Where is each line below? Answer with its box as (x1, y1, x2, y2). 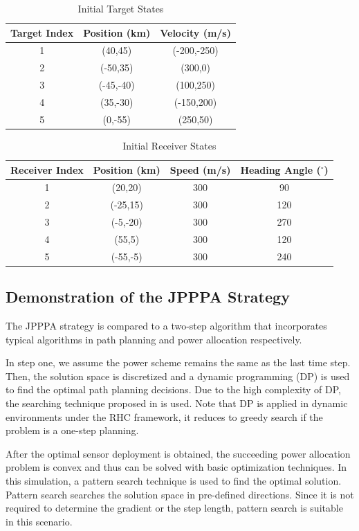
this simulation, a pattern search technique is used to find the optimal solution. (6, 473, 342, 487)
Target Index (10, 25, 74, 39)
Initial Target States (77, 1, 164, 15)
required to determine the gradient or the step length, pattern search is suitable (6, 501, 343, 515)
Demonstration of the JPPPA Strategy (6, 286, 290, 307)
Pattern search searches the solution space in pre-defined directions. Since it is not (6, 487, 354, 501)
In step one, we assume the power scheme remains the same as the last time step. (6, 355, 351, 370)
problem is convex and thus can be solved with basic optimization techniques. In (6, 460, 347, 474)
